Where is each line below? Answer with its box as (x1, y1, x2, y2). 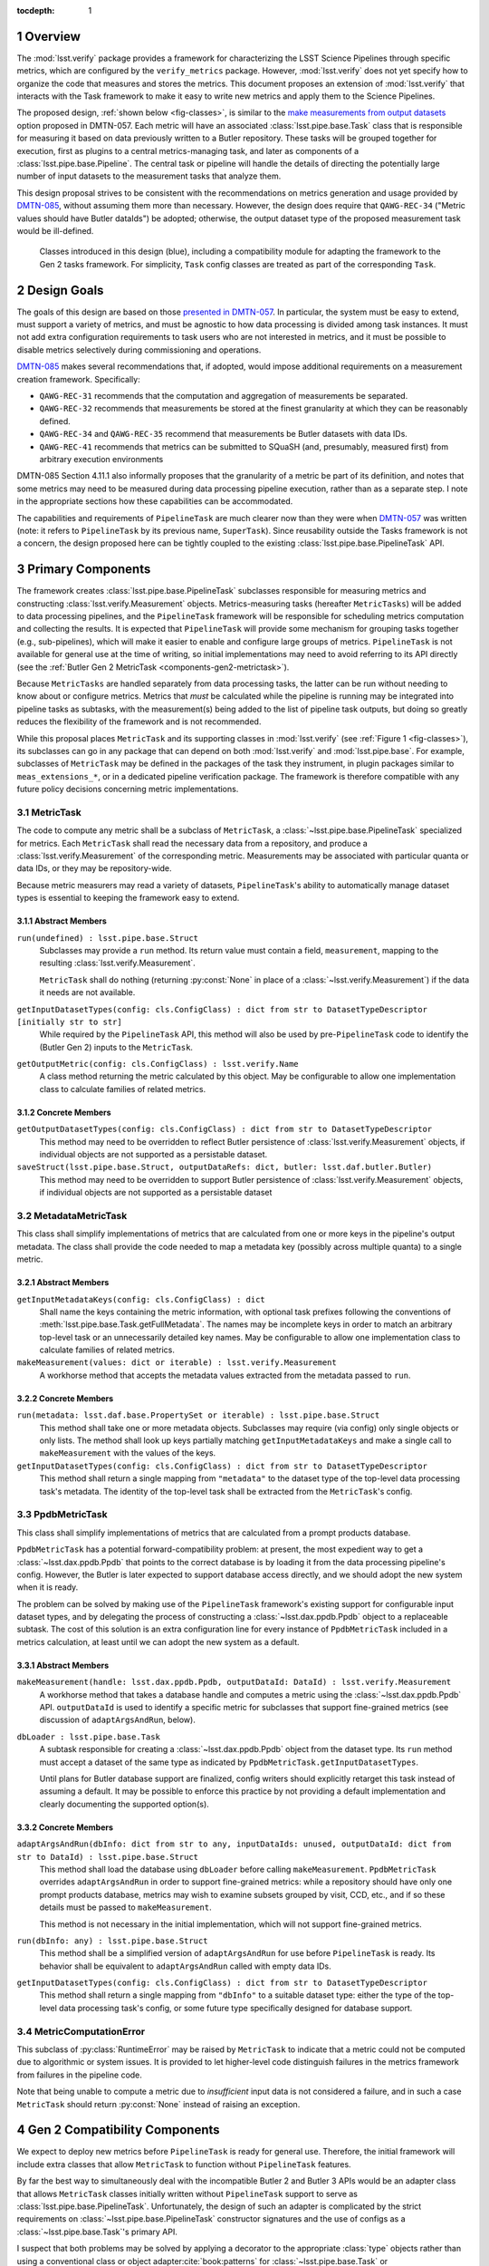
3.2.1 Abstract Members (16, 1277, 110, 1288)
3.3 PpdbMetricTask (16, 1508, 108, 1521)
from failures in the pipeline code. (16, 2069, 142, 2080)
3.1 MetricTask (16, 806, 81, 818)
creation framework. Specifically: (16, 373, 140, 384)
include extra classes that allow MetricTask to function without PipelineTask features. (16, 2158, 352, 2170)
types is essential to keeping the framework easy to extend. (16, 893, 240, 904)
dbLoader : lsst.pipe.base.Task (16, 1731, 160, 1742)
